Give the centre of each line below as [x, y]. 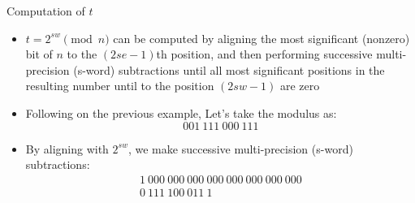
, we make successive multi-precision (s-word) [240, 148]
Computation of [46, 11]
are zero [300, 86]
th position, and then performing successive [264, 54]
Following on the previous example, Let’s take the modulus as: [181, 112]
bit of [39, 54]
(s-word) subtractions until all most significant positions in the [229, 69]
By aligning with [67, 148]
